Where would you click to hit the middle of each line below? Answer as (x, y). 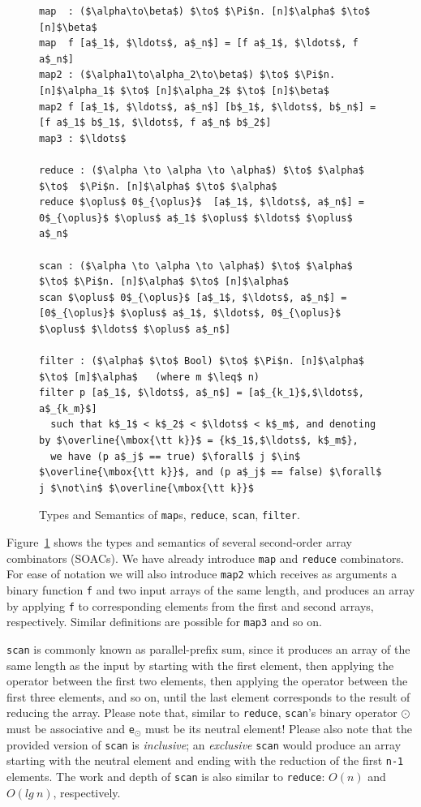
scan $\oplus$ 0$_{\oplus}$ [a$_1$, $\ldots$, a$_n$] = (193, 297)
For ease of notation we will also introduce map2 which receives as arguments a (202, 574)
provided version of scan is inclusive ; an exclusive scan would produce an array (204, 744)
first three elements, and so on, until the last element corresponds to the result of (208, 696)
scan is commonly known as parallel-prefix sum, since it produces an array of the (208, 648)
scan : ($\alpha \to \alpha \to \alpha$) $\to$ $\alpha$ (196, 266)
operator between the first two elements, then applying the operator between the (207, 681)
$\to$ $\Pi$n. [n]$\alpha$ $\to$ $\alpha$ (158, 186)
